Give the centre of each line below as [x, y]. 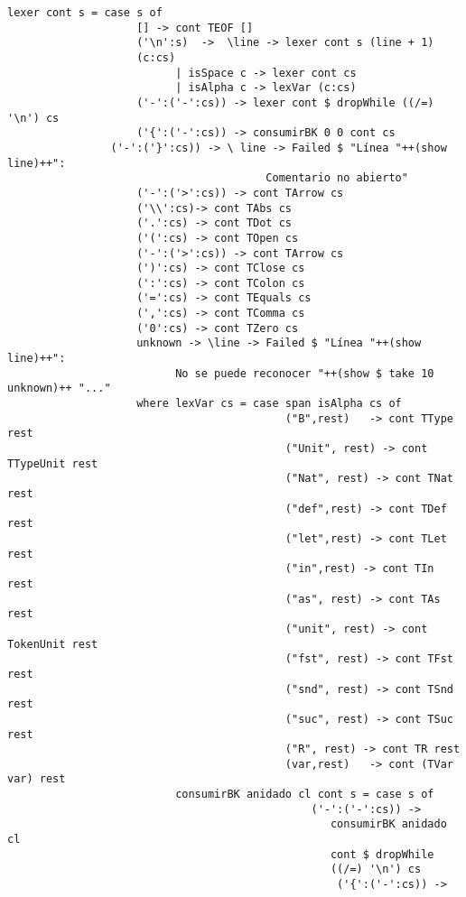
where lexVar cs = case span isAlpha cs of [269, 404]
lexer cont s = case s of [85, 13]
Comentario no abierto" [337, 178]
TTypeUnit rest [53, 463]
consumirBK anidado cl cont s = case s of [305, 795]
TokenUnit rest [53, 644]
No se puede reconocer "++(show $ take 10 [305, 373]
